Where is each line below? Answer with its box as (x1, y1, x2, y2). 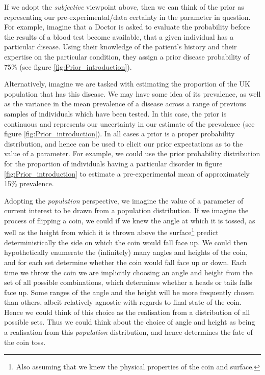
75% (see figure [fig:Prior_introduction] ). (4, 61, 132, 72)
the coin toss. (4, 336, 46, 347)
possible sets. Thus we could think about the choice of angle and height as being (4, 316, 255, 327)
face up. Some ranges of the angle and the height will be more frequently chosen (4, 286, 254, 297)
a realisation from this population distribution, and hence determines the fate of (4, 327, 253, 337)
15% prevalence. (4, 178, 54, 189)
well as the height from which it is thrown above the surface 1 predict (4, 225, 219, 238)
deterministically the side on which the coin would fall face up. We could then (4, 237, 248, 247)
